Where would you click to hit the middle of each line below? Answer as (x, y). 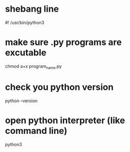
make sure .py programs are (63, 42)
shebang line (32, 9)
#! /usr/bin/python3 (25, 22)
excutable (26, 53)
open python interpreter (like (65, 120)
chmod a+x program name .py (34, 67)
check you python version (59, 87)
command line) (36, 131)
